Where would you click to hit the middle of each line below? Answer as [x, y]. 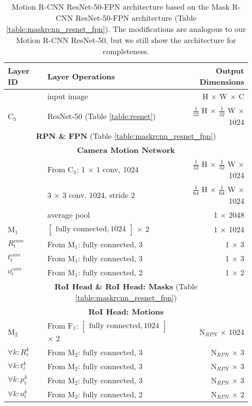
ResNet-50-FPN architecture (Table [136, 18]
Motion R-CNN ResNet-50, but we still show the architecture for [126, 40]
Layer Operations [81, 76]
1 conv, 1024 [117, 169]
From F [60, 325]
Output [230, 70]
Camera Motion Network [126, 150]
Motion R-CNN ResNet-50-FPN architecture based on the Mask [120, 7]
